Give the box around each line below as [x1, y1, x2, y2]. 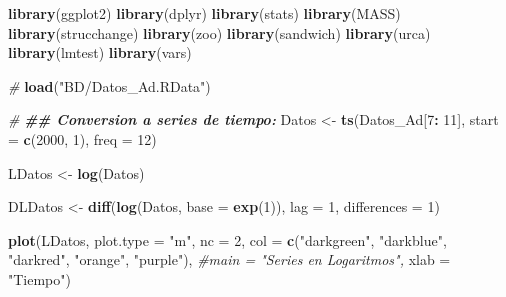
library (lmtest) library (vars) [8, 42, 192, 63]
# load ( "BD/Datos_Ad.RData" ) [8, 75, 211, 96]
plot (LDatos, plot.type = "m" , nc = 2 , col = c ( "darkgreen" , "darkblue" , [8, 229, 447, 250]
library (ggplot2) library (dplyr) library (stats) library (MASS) [8, 3, 401, 23]
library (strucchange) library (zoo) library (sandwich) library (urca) [8, 22, 431, 43]
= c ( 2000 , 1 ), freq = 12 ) [8, 128, 157, 149]
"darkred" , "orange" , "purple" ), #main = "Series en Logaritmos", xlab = [8, 249, 451, 270]
